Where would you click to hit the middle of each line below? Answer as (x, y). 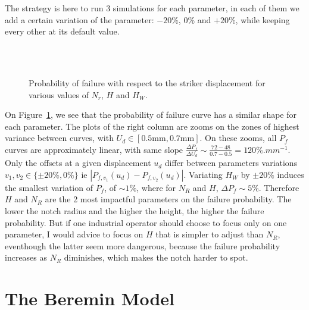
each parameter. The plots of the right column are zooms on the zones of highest (152, 126)
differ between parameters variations (231, 163)
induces (291, 174)
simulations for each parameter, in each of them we (206, 8)
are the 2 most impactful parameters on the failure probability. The (168, 199)
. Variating (203, 174)
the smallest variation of (49, 187)
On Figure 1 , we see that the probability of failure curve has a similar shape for (151, 115)
